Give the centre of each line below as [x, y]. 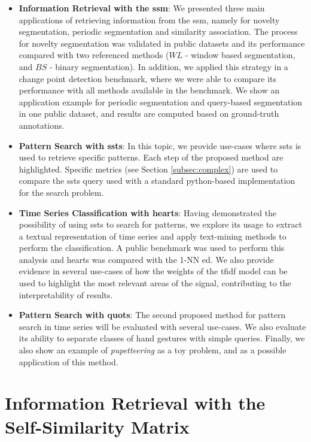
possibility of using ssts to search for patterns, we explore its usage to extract [161, 224]
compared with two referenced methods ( [94, 55]
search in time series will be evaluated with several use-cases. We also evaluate [162, 326]
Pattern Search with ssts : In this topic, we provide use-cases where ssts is [160, 145]
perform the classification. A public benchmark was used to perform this [152, 248]
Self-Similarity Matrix [97, 426]
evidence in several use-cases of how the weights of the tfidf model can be [153, 271]
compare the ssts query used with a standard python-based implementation [157, 181]
